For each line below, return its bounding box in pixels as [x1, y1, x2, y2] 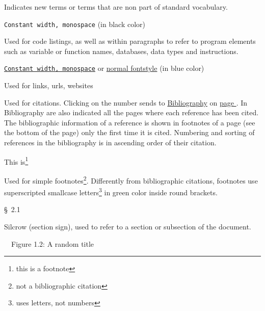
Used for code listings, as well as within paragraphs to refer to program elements [4, 36, 256, 46]
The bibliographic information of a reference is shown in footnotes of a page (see [4, 117, 255, 127]
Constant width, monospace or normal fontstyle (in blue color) [4, 63, 204, 73]
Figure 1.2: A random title [11, 238, 94, 249]
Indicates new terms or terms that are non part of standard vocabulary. [4, 2, 228, 12]
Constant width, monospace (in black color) [4, 18, 146, 29]
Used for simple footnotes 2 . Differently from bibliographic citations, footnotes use [4, 173, 258, 186]
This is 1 [4, 154, 29, 167]
